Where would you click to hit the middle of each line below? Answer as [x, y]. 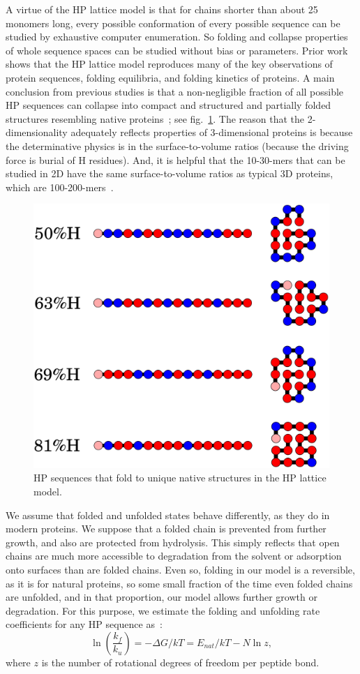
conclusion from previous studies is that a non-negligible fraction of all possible [175, 91]
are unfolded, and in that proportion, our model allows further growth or [162, 597]
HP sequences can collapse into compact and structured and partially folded [168, 105]
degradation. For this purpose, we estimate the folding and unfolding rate [163, 610]
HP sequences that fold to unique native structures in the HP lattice [180, 478]
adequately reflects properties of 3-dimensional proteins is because [212, 132]
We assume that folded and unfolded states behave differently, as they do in [168, 515]
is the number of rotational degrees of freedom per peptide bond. [180, 662]
